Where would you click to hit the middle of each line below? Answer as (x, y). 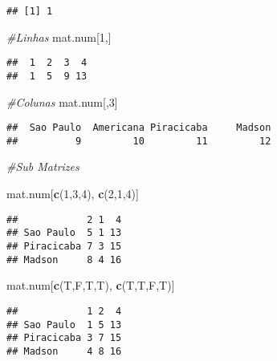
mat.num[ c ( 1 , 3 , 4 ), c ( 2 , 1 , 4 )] (73, 194)
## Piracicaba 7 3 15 (64, 246)
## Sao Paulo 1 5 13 (64, 324)
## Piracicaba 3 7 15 (64, 338)
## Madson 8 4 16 (64, 260)
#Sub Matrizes (43, 166)
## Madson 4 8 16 (64, 351)
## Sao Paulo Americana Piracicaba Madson (139, 128)
